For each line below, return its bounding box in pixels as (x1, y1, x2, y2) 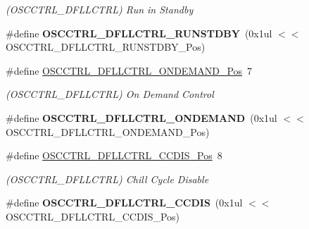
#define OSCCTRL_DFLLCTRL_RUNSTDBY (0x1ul (6, 25, 272, 40)
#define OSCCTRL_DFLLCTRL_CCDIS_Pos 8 (6, 148, 222, 163)
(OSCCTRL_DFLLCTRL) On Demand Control (6, 87, 214, 101)
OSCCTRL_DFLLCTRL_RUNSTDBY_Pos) (6, 39, 206, 54)
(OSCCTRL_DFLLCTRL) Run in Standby (6, 2, 194, 16)
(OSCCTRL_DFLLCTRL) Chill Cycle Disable (6, 171, 209, 186)
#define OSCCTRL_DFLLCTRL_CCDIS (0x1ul (6, 195, 243, 210)
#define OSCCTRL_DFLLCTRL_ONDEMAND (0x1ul (6, 110, 277, 125)
